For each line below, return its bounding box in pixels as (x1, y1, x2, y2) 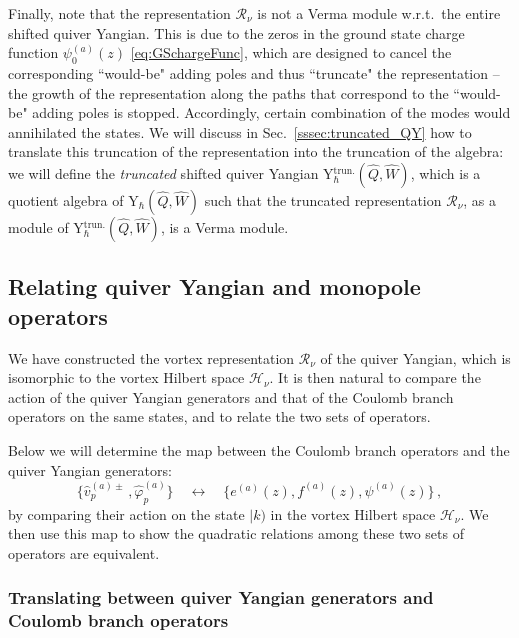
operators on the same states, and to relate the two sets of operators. (8, 406, 431, 427)
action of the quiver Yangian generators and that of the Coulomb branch (8, 386, 454, 407)
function (8, 42, 59, 63)
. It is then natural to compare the (269, 367, 481, 388)
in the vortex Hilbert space (270, 503, 436, 524)
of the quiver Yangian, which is (320, 347, 511, 368)
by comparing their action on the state (8, 503, 245, 524)
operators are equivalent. (8, 542, 160, 563)
